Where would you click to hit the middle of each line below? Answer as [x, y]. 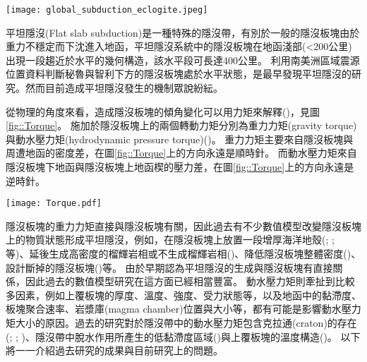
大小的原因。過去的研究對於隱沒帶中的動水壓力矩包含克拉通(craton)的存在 [186, 322]
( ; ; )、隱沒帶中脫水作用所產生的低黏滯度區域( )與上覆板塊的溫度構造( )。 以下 [183, 336]
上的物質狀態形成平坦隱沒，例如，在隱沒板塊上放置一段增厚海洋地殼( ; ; [170, 240]
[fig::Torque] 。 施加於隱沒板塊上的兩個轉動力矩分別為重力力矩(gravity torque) [181, 125]
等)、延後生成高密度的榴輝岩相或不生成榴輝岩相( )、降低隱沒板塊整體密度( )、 [183, 254]
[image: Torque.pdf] [54, 204]
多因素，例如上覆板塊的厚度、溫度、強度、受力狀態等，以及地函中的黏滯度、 [183, 295]
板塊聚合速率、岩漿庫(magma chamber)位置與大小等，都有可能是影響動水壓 [179, 309]
